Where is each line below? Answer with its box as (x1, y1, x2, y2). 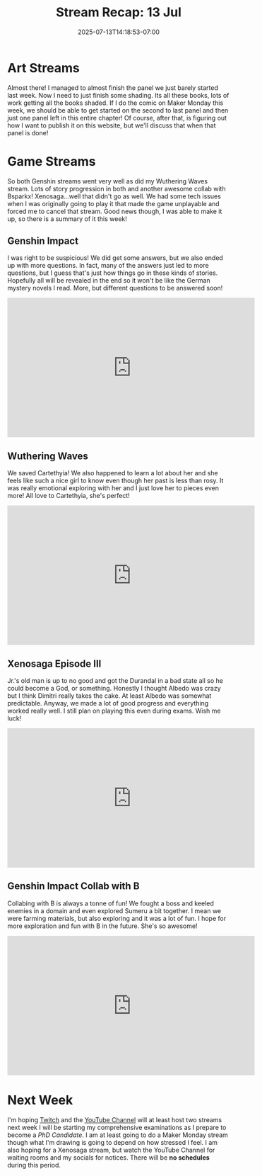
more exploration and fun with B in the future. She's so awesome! (7, 922, 198, 930)
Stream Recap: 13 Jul (55, 4, 182, 21)
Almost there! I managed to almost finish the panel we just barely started (7, 83, 219, 92)
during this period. (7, 1160, 61, 1169)
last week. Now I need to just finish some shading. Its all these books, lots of (7, 91, 230, 99)
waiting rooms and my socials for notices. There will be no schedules (7, 1153, 210, 1162)
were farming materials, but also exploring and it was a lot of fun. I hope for (7, 914, 227, 922)
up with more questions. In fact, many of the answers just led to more (7, 261, 210, 270)
